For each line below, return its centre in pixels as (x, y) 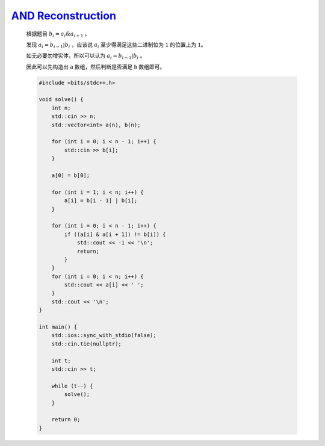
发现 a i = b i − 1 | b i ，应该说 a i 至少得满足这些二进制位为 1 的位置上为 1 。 (116, 45)
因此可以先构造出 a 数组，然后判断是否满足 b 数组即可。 (96, 67)
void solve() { (61, 100)
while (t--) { (72, 386)
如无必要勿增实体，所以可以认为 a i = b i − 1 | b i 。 (86, 56)
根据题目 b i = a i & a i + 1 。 (58, 34)
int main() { (58, 327)
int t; (61, 361)
